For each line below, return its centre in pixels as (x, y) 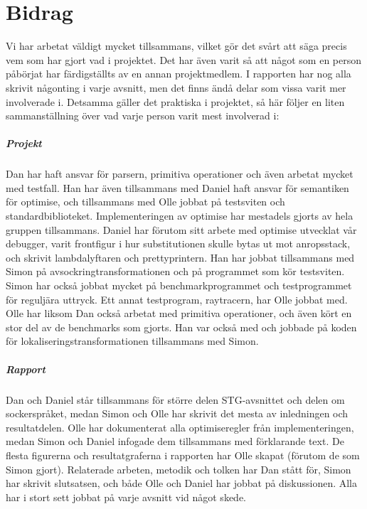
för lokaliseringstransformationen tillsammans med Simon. (132, 341)
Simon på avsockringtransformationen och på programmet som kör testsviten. (175, 271)
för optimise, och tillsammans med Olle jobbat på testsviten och (145, 202)
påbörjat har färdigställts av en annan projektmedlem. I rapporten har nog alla (179, 74)
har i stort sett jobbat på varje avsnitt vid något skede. (126, 497)
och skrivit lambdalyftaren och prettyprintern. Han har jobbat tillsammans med (180, 257)
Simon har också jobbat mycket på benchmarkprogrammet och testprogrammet (179, 285)
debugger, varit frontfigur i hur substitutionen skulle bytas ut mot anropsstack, (178, 243)
